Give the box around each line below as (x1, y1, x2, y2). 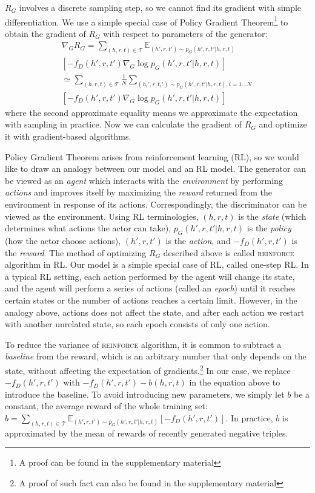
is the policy (247, 222, 291, 234)
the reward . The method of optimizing (5, 246, 147, 259)
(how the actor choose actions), (5, 234, 121, 246)
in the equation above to (189, 376, 280, 389)
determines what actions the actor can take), (5, 222, 171, 234)
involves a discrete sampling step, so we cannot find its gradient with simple (19, 1, 302, 13)
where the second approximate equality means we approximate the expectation (5, 106, 298, 118)
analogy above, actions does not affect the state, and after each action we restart (5, 305, 305, 318)
